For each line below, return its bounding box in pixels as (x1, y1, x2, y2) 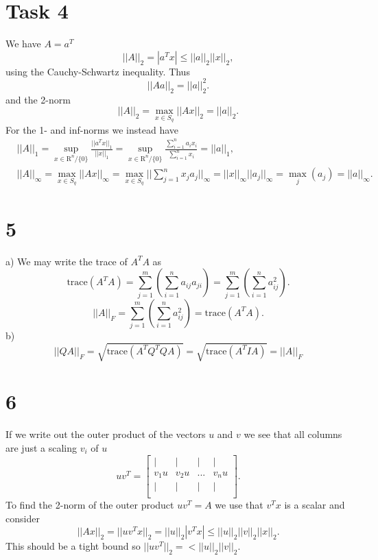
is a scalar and (284, 498, 345, 512)
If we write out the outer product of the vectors (5, 427, 206, 441)
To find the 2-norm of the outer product (5, 498, 174, 512)
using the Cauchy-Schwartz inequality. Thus (5, 64, 190, 78)
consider (5, 511, 40, 525)
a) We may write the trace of (5, 254, 128, 268)
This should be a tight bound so (5, 539, 141, 553)
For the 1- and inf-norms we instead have (5, 122, 179, 136)
